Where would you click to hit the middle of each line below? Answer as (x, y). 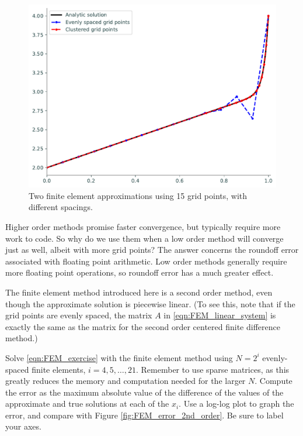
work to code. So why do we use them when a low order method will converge (144, 238)
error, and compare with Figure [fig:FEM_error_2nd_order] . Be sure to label (144, 415)
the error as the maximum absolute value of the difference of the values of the (144, 392)
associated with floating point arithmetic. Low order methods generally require (146, 261)
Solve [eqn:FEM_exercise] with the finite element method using (119, 357)
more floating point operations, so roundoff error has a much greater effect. (140, 272)
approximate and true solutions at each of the (87, 404)
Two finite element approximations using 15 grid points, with (138, 195)
